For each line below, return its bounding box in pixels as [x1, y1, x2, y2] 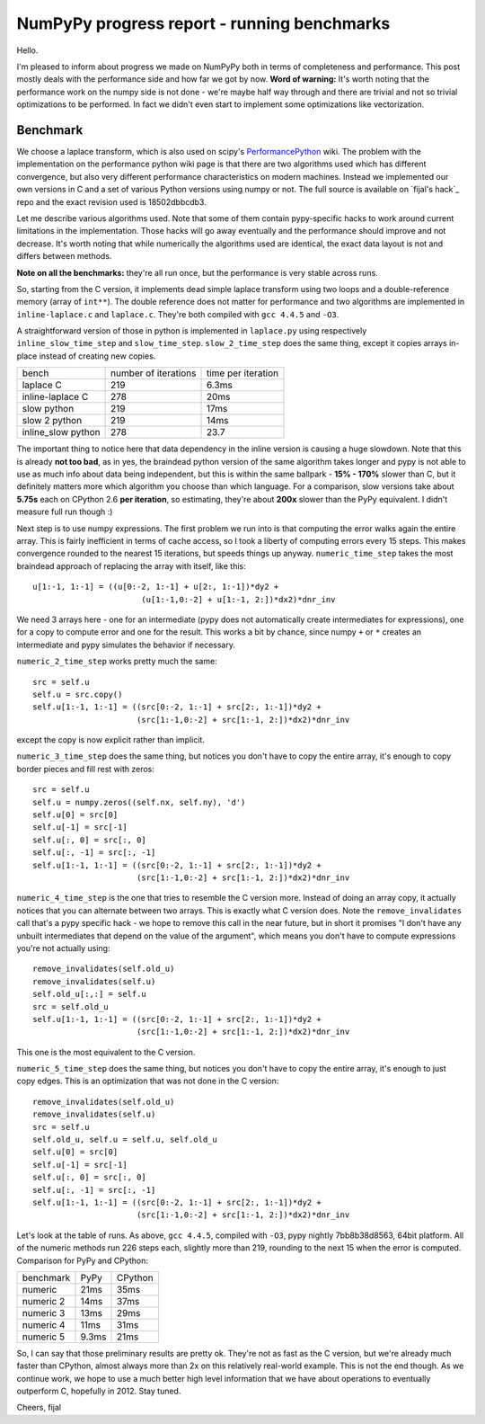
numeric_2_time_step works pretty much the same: [16, 656, 217, 667]
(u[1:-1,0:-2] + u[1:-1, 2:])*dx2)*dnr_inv [140, 594, 336, 604]
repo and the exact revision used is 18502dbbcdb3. [16, 196, 207, 207]
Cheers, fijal [16, 1402, 62, 1413]
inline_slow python [22, 426, 101, 439]
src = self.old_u [32, 1001, 109, 1011]
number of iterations [110, 367, 197, 379]
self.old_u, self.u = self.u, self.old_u [32, 1135, 217, 1145]
